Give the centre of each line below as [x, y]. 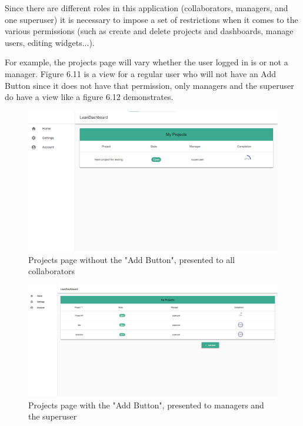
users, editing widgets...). [50, 42]
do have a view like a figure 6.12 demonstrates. [89, 97]
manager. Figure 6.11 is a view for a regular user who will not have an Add [141, 73]
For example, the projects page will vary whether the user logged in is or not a [146, 62]
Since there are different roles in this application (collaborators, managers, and [146, 8]
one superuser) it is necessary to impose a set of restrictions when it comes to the [151, 19]
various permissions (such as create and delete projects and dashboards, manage [149, 31]
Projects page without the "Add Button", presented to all [131, 259]
